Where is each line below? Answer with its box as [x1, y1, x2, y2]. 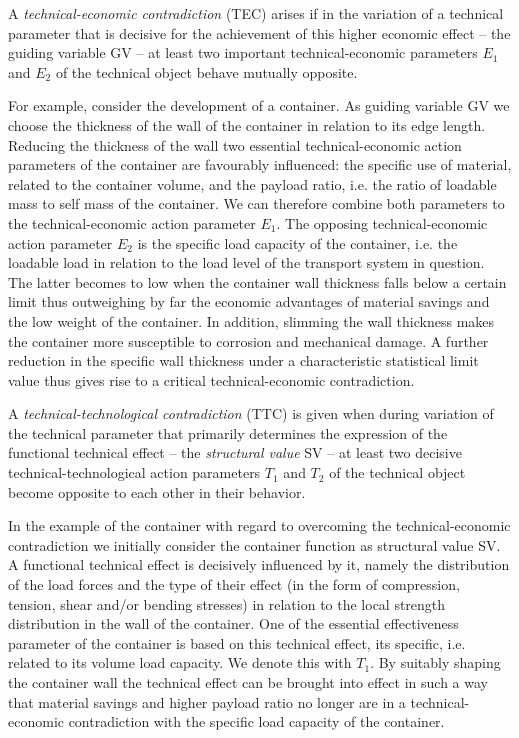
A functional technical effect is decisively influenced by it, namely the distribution [8, 554, 510, 575]
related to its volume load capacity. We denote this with [8, 652, 352, 673]
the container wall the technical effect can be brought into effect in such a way [8, 672, 488, 692]
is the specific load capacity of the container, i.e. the [137, 232, 458, 253]
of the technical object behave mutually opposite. [55, 61, 358, 82]
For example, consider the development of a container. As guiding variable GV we [8, 95, 510, 116]
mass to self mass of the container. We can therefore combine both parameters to [8, 193, 505, 214]
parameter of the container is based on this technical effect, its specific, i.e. [8, 632, 466, 653]
